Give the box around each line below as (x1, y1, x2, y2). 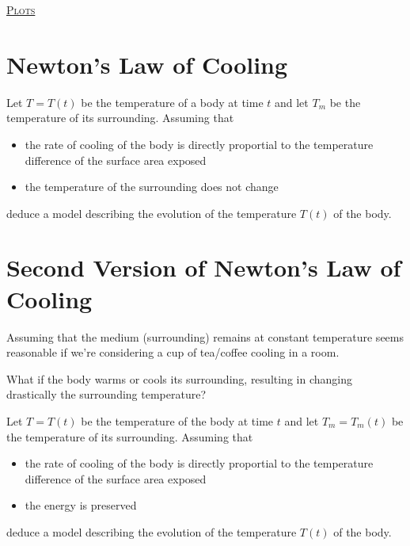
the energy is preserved (25, 497, 137, 514)
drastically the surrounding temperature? (6, 386, 206, 403)
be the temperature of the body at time (81, 412, 274, 429)
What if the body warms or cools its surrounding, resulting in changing (6, 370, 352, 387)
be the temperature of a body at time (81, 94, 264, 110)
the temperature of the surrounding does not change (25, 178, 279, 195)
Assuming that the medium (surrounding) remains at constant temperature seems (6, 328, 404, 345)
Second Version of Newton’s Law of (6, 251, 401, 284)
